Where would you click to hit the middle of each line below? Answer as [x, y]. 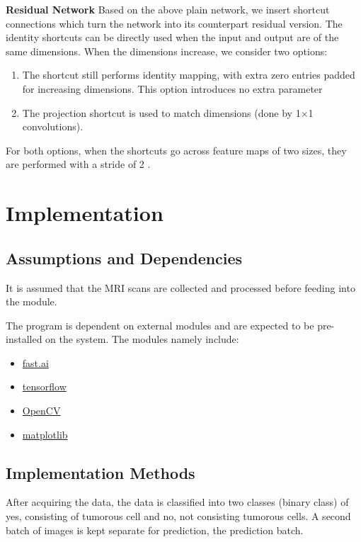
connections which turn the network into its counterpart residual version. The [174, 23]
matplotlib [45, 434]
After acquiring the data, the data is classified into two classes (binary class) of [177, 502]
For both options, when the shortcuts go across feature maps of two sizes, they [176, 150]
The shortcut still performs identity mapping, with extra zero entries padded [189, 75]
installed [24, 339]
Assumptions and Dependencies [124, 258]
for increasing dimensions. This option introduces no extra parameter [172, 88]
